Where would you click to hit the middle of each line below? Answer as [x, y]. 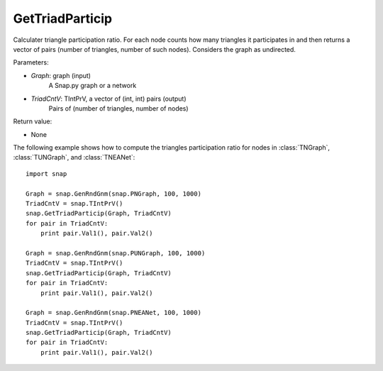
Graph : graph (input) [61, 75]
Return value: [33, 121]
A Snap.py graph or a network [93, 86]
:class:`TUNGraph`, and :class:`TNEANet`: [74, 157]
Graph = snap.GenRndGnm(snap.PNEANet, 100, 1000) [114, 313]
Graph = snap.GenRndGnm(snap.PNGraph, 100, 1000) [114, 194]
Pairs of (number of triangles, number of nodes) [118, 108]
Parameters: [31, 62]
